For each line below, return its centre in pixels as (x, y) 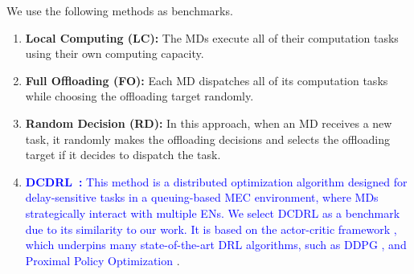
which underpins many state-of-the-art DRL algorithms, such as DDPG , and (216, 245)
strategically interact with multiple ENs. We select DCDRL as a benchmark (213, 213)
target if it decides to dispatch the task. (123, 155)
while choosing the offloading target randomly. (139, 96)
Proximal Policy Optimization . (102, 260)
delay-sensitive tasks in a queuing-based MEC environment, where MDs (202, 197)
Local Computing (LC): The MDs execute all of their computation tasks (212, 37)
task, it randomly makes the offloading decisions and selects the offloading (207, 139)
